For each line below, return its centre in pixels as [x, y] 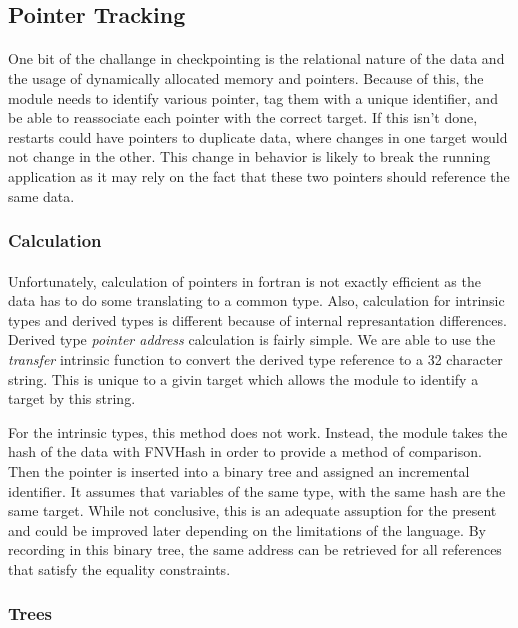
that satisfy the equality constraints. [119, 568]
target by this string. [72, 398]
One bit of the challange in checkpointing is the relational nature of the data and [256, 58]
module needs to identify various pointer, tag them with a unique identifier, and [253, 97]
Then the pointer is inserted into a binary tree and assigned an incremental [239, 470]
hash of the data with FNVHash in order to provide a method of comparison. [245, 451]
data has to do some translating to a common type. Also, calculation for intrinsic [256, 300]
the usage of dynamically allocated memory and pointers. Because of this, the [246, 77]
